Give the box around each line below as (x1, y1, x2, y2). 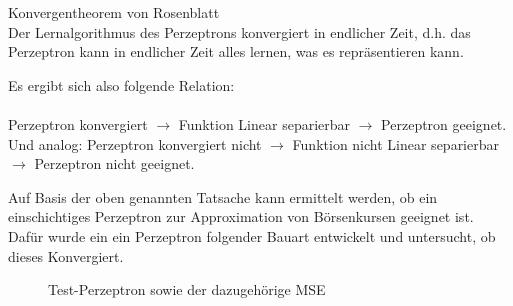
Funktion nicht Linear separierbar (292, 133, 499, 154)
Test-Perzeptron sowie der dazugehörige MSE (48, 279, 326, 300)
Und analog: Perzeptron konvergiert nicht (8, 133, 262, 154)
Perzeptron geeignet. (381, 113, 507, 134)
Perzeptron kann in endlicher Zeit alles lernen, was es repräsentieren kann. (8, 41, 464, 62)
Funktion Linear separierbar (178, 113, 351, 134)
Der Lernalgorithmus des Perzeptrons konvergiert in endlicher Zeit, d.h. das (8, 21, 471, 42)
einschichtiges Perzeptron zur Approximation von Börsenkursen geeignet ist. (8, 206, 474, 227)
